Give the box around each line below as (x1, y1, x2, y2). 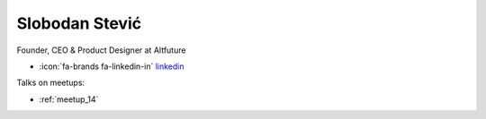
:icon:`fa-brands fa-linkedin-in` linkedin (39, 61, 184, 72)
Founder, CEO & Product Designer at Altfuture (16, 45, 186, 55)
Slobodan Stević (16, 13, 142, 33)
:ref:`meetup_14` (39, 94, 99, 105)
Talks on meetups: (16, 77, 85, 89)
